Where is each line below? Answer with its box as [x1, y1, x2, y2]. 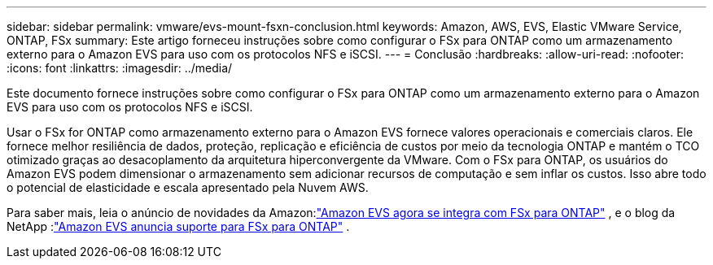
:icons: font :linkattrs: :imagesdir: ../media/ [7, 61, 233, 75]
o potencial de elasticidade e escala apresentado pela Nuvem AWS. [7, 180, 369, 194]
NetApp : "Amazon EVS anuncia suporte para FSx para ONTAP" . [7, 219, 350, 233]
